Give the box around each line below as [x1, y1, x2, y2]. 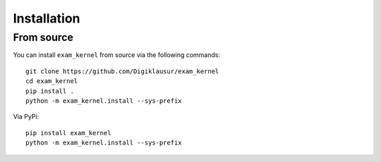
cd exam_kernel [25, 77, 78, 85]
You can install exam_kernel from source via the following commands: [13, 51, 220, 59]
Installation [13, 11, 80, 26]
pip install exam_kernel [25, 129, 111, 137]
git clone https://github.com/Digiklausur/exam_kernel [25, 67, 219, 75]
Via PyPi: [13, 113, 40, 121]
